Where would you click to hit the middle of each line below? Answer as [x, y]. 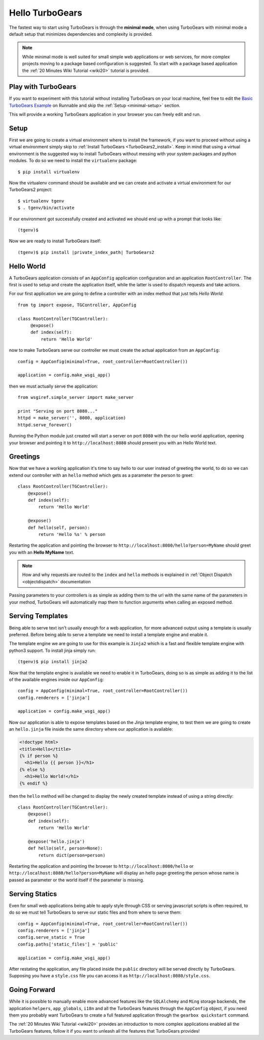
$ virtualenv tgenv [41, 201]
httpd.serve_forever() [45, 425]
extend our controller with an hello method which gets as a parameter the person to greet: [101, 475]
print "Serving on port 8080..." [58, 411]
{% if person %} [39, 756]
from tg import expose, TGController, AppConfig [77, 305]
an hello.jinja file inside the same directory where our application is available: [91, 729]
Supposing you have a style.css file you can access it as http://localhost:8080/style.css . [110, 976]
